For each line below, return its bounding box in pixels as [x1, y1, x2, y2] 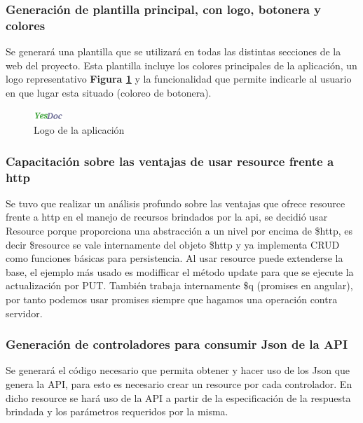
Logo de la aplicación [34, 123, 125, 137]
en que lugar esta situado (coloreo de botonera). [6, 85, 212, 99]
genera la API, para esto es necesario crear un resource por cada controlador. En [6, 377, 352, 391]
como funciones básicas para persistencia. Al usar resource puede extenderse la [6, 251, 343, 265]
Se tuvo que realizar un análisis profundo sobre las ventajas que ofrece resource [6, 195, 345, 210]
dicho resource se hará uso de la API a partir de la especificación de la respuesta [6, 390, 351, 405]
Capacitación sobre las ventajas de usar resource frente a [6, 152, 334, 169]
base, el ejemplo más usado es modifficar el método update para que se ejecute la [6, 264, 354, 279]
